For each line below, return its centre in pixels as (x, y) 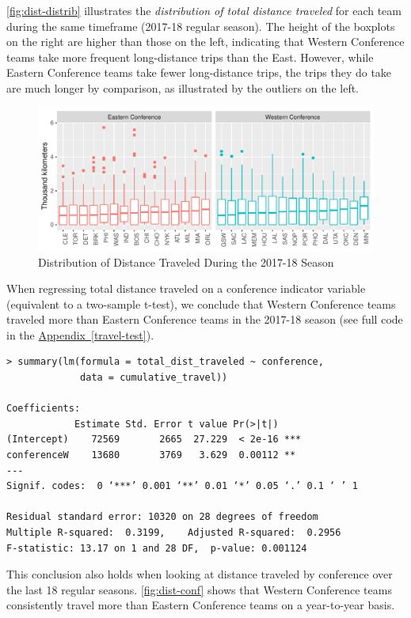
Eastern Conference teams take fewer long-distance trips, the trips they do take (199, 72)
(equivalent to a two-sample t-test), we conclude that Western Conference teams (201, 303)
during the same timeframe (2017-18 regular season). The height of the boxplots (201, 26)
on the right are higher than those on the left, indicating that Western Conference (205, 42)
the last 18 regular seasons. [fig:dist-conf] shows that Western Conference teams (199, 589)
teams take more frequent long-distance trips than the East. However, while (190, 57)
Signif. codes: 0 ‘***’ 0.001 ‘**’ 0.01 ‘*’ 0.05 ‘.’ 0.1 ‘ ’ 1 (182, 486)
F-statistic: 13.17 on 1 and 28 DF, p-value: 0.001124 (157, 548)
